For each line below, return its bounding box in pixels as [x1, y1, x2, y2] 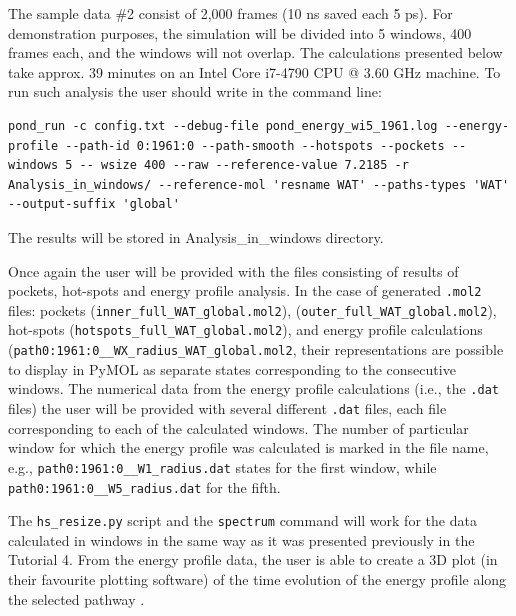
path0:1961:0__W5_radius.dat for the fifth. [8, 476, 281, 497]
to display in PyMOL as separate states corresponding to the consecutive [8, 358, 456, 379]
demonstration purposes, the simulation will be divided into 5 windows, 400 [8, 22, 472, 43]
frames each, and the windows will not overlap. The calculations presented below [8, 42, 503, 63]
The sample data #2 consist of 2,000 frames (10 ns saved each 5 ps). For [8, 3, 453, 23]
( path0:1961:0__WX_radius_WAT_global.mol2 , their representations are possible [8, 339, 504, 360]
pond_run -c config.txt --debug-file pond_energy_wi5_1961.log [8, 118, 438, 133]
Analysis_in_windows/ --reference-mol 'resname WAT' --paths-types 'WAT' [8, 177, 510, 192]
